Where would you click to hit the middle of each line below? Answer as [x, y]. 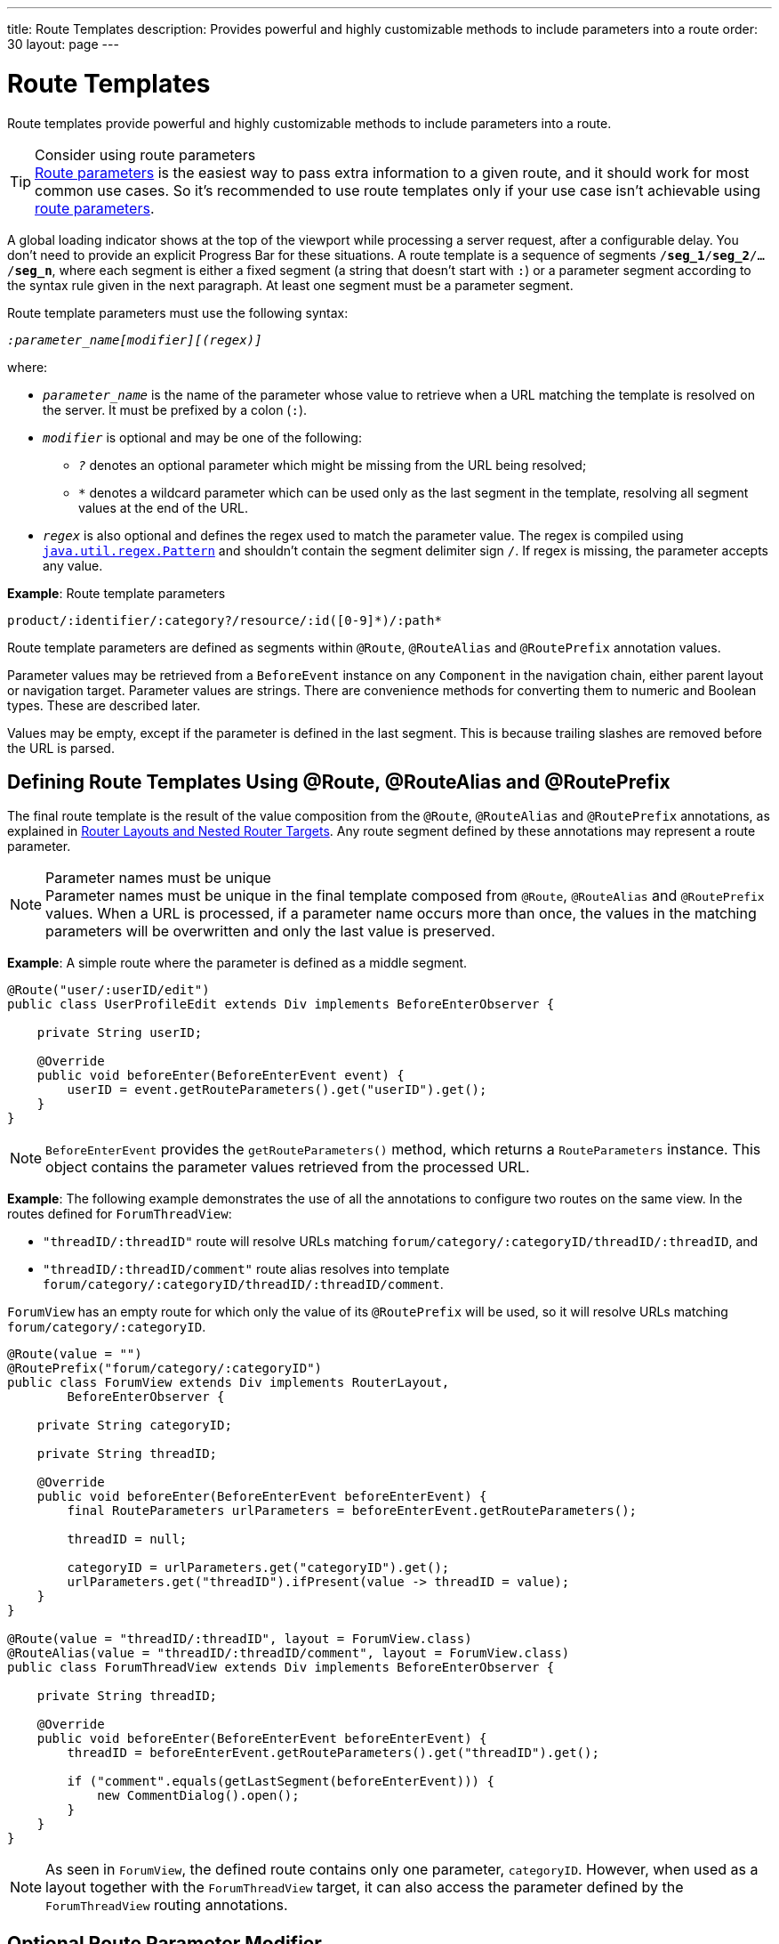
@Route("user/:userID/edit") [108, 990]
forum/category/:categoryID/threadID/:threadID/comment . [243, 1284]
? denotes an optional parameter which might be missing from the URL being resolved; [333, 465]
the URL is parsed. [61, 748]
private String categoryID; [134, 1426]
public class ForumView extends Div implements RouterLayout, [229, 1383]
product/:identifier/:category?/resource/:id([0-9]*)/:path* [225, 620]
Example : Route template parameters [116, 593]
